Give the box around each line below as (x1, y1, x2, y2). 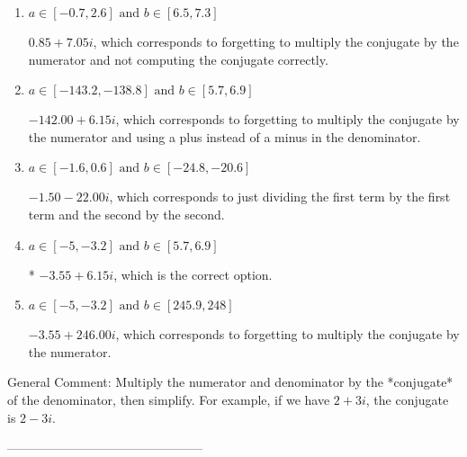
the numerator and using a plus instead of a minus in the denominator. (28, 127, 421, 146)
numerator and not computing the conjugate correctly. (28, 49, 328, 68)
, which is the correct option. (113, 264, 273, 283)
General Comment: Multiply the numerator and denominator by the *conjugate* (7, 372, 454, 391)
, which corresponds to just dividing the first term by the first (109, 187, 451, 206)
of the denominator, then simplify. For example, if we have (7, 390, 330, 408)
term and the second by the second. (28, 204, 225, 223)
